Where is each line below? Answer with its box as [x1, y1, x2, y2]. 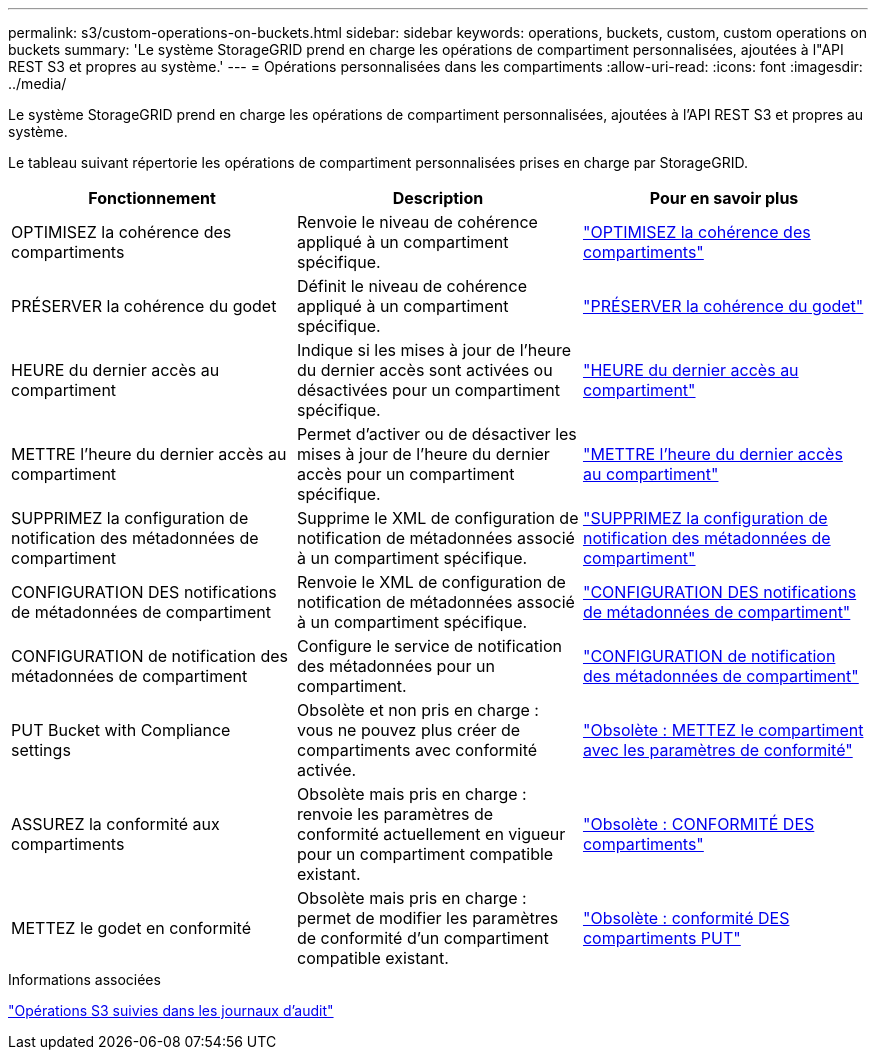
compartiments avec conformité [296, 740, 538, 760]
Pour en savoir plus [649, 188, 799, 208]
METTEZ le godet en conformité [11, 918, 251, 938]
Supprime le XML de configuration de [296, 508, 579, 528]
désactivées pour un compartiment [296, 380, 560, 400]
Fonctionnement [88, 188, 216, 208]
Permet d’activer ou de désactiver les [296, 424, 577, 444]
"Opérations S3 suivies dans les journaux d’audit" [8, 1002, 334, 1019]
